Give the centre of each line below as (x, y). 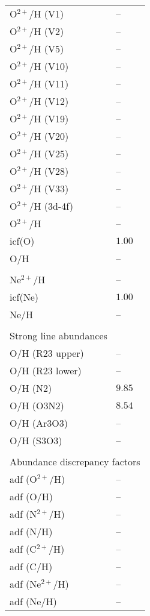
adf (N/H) (31, 531)
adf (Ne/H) (33, 601)
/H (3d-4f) (51, 206)
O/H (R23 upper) (47, 353)
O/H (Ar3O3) (39, 423)
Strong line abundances (58, 335)
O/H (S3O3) (36, 440)
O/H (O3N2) (37, 405)
